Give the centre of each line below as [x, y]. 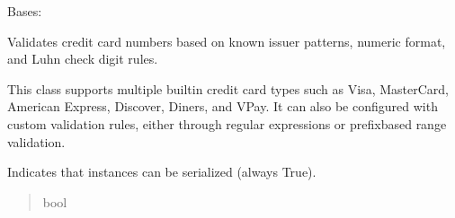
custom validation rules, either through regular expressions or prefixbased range [227, 123]
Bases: [25, 11]
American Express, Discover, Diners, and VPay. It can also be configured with [223, 106]
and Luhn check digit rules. [83, 59]
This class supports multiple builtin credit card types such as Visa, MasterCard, [228, 88]
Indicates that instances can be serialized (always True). [162, 172]
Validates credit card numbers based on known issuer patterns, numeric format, [227, 41]
